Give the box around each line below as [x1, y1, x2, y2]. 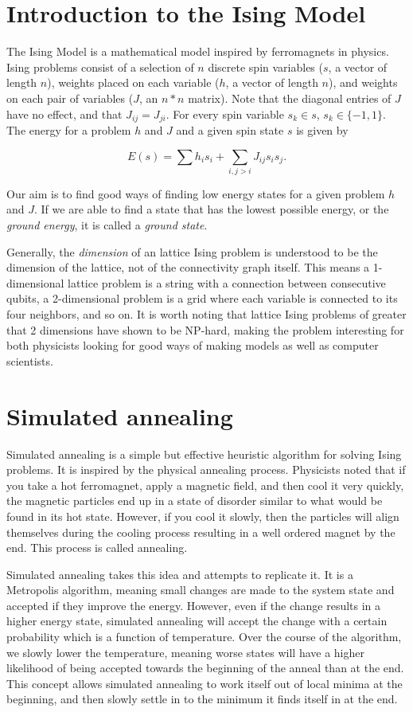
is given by [296, 121, 349, 138]
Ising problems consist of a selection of [6, 58, 194, 75]
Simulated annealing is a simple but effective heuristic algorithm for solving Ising [6, 445, 402, 462]
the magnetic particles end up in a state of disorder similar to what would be [6, 492, 383, 509]
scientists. [6, 352, 53, 369]
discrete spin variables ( [208, 58, 323, 75]
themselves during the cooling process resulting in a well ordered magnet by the [6, 523, 395, 540]
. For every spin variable [166, 105, 284, 122]
